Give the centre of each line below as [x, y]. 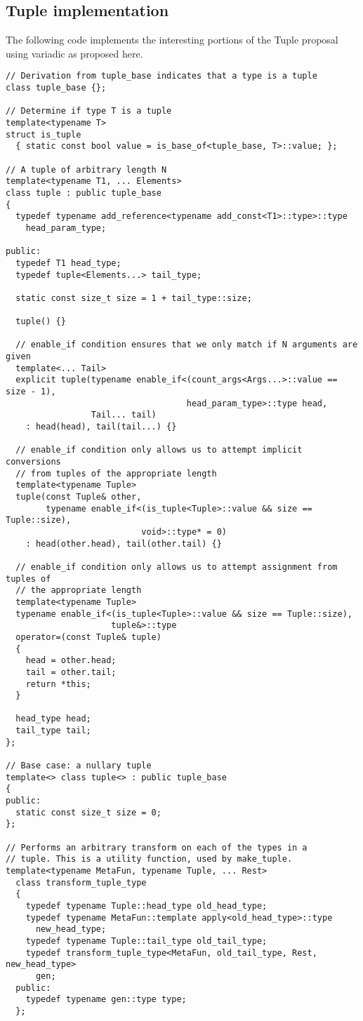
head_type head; [53, 719]
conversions [33, 462]
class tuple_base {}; [56, 88]
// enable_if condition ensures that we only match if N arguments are [187, 345]
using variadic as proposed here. [74, 53]
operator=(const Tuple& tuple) [88, 637]
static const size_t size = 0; [88, 812]
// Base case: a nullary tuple [79, 766]
